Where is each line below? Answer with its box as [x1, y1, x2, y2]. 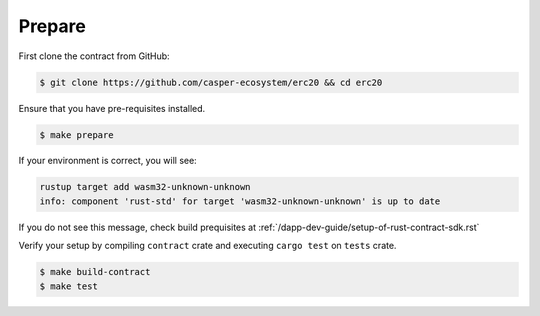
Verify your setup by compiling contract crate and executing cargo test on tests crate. [18, 240, 397, 252]
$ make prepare [39, 129, 114, 140]
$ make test [39, 280, 99, 292]
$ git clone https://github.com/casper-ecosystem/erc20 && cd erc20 [39, 76, 383, 88]
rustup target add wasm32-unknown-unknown [39, 181, 251, 193]
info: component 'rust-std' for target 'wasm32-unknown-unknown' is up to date [39, 195, 441, 207]
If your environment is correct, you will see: [18, 155, 197, 167]
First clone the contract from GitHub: [18, 50, 170, 62]
